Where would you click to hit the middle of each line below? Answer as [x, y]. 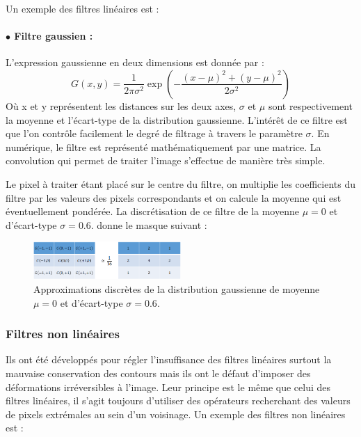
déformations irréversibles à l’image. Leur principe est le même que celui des [168, 387]
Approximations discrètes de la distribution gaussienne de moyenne [177, 288]
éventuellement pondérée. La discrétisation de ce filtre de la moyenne [152, 211]
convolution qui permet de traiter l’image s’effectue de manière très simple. [166, 160]
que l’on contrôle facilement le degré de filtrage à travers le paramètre [154, 133]
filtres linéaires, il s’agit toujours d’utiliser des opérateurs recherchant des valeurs [178, 400]
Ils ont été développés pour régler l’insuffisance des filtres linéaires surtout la [169, 359]
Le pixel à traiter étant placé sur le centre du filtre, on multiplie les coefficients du [181, 183]
